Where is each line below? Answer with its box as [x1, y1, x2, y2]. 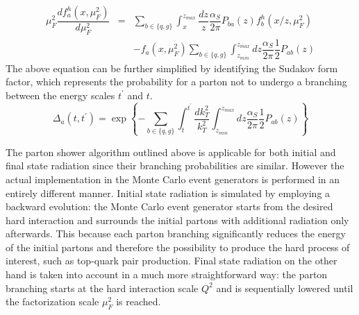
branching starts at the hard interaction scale [6, 280, 199, 295]
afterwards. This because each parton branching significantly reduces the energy [6, 226, 346, 241]
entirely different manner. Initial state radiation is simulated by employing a [6, 185, 331, 200]
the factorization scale [6, 294, 99, 309]
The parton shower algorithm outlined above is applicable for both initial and [6, 144, 336, 159]
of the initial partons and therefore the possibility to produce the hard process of [6, 239, 350, 254]
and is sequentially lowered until [216, 280, 353, 295]
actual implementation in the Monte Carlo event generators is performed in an [6, 171, 340, 186]
